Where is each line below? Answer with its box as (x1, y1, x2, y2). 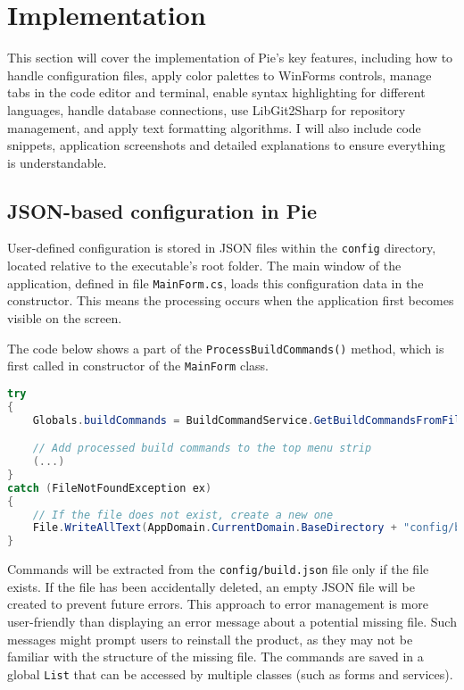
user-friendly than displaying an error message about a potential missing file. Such (7, 612, 457, 631)
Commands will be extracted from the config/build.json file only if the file (7, 560, 429, 578)
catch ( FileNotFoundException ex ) (7, 481, 212, 495)
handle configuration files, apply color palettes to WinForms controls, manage (7, 65, 432, 84)
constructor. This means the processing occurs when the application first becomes (7, 291, 454, 310)
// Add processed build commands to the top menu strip (32, 442, 372, 455)
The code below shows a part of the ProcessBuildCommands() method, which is (7, 338, 444, 357)
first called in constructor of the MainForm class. (7, 356, 269, 375)
